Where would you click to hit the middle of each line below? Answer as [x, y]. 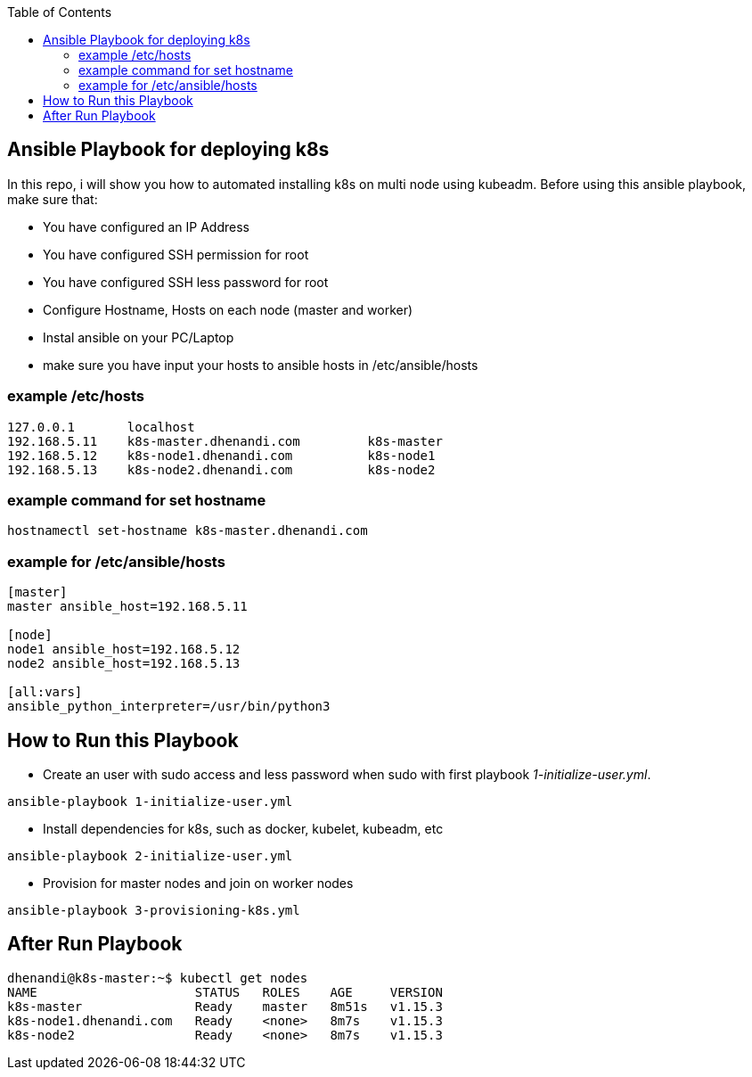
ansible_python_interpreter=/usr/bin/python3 [169, 707]
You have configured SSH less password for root [186, 282]
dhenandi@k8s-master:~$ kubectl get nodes [158, 978]
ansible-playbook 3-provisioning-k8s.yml [154, 910]
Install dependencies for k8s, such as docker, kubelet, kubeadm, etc [243, 828]
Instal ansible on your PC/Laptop [139, 337]
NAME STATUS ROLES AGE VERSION [225, 992]
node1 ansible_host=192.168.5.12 [124, 649]
